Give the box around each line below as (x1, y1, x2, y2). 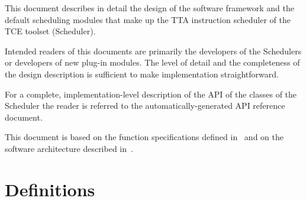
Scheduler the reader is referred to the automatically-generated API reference (5, 99, 285, 112)
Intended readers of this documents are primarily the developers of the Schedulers (5, 44, 302, 57)
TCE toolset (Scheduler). (5, 25, 96, 37)
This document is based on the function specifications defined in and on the (5, 131, 284, 143)
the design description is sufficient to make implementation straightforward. (5, 67, 279, 80)
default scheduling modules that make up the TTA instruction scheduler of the (5, 13, 291, 25)
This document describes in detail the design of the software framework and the (5, 2, 294, 14)
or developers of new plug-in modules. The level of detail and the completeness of (5, 56, 300, 69)
